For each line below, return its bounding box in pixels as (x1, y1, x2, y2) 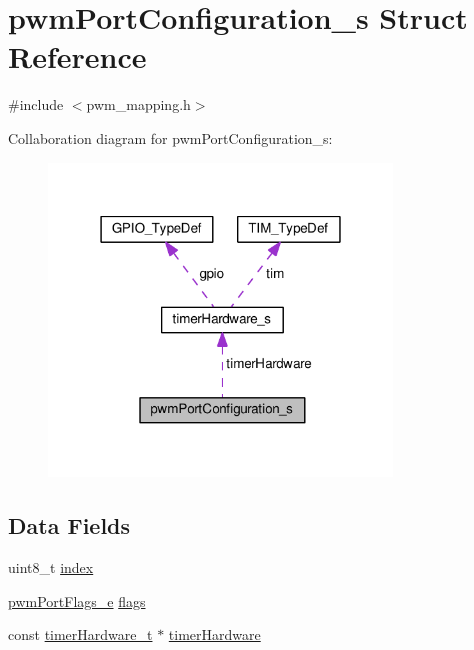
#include (8, 94, 64, 115)
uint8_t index (8, 556, 94, 577)
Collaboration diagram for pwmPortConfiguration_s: (8, 127, 333, 148)
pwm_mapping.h (86, 94, 191, 115)
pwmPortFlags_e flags (8, 590, 146, 611)
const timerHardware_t (8, 624, 153, 645)
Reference (8, 36, 147, 77)
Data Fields (8, 510, 131, 541)
